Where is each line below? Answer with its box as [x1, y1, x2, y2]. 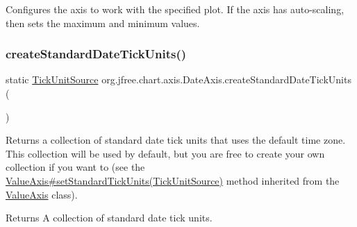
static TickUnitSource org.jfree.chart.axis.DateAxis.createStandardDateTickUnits [6, 72, 351, 87]
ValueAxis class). [6, 187, 78, 201]
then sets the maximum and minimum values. [6, 15, 200, 30]
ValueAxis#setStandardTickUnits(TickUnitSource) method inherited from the [6, 173, 340, 187]
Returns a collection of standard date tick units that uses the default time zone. [6, 133, 346, 147]
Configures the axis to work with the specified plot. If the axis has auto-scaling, [6, 2, 344, 16]
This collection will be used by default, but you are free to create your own [6, 146, 325, 160]
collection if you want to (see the [6, 160, 145, 174]
